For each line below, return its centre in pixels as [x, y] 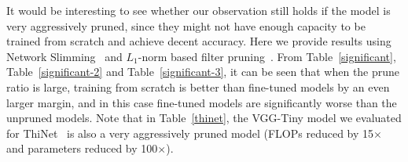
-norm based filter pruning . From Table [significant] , [267, 56]
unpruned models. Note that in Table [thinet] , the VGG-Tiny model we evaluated [204, 118]
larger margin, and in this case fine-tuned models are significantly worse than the [202, 102]
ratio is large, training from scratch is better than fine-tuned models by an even [198, 86]
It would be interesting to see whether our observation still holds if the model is [198, 10]
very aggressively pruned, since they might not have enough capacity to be [186, 25]
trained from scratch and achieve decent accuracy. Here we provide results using [199, 41]
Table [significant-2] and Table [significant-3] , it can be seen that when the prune [203, 72]
